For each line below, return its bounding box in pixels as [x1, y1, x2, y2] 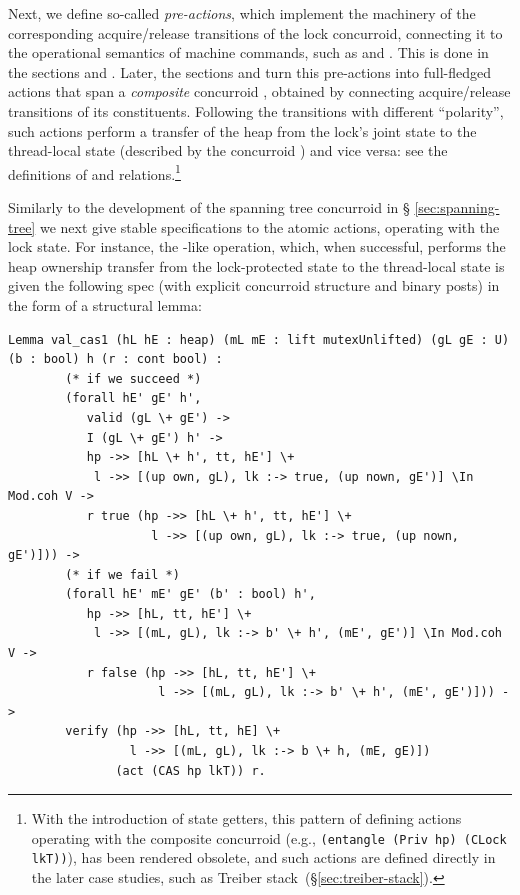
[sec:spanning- [414, 197, 500, 217]
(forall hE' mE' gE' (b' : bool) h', [65, 587, 316, 602]
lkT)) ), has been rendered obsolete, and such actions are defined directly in [31, 847, 496, 868]
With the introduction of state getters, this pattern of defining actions [31, 808, 462, 829]
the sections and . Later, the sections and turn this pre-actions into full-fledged [8, 61, 491, 82]
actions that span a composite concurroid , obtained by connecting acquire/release [8, 81, 511, 102]
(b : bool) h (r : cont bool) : [8, 352, 223, 367]
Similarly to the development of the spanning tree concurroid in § [8, 197, 410, 217]
